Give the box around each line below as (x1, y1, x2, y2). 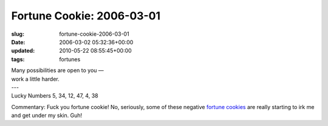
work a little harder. (11, 75, 60, 82)
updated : (11, 47, 35, 55)
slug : (11, 30, 24, 38)
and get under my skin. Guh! (11, 112, 82, 119)
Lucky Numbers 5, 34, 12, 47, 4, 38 (11, 92, 98, 99)
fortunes (59, 55, 81, 63)
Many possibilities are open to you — (11, 67, 104, 74)
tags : (11, 55, 25, 63)
